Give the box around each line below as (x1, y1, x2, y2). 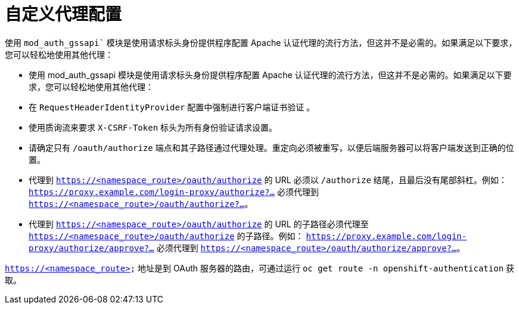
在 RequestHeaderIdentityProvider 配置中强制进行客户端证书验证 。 (29, 101, 315, 112)
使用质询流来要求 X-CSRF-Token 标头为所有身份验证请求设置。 (29, 122, 278, 132)
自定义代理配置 (5, 4, 122, 24)
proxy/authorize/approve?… (29, 243, 154, 253)
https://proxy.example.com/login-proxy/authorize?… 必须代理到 (29, 186, 319, 197)
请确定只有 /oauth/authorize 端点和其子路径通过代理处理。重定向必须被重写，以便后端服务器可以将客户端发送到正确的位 (29, 142, 514, 153)
